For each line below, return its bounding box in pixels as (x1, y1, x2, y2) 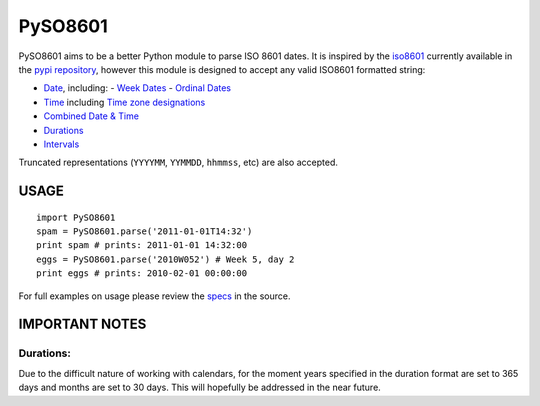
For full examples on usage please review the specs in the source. (18, 290, 291, 302)
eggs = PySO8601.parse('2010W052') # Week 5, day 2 (36, 253, 295, 265)
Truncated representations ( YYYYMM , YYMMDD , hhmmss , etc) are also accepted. (18, 156, 339, 169)
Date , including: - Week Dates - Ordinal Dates (43, 82, 232, 94)
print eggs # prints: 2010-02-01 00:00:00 (36, 268, 248, 279)
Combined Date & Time (43, 110, 140, 122)
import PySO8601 (36, 211, 116, 223)
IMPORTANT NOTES (18, 316, 147, 333)
